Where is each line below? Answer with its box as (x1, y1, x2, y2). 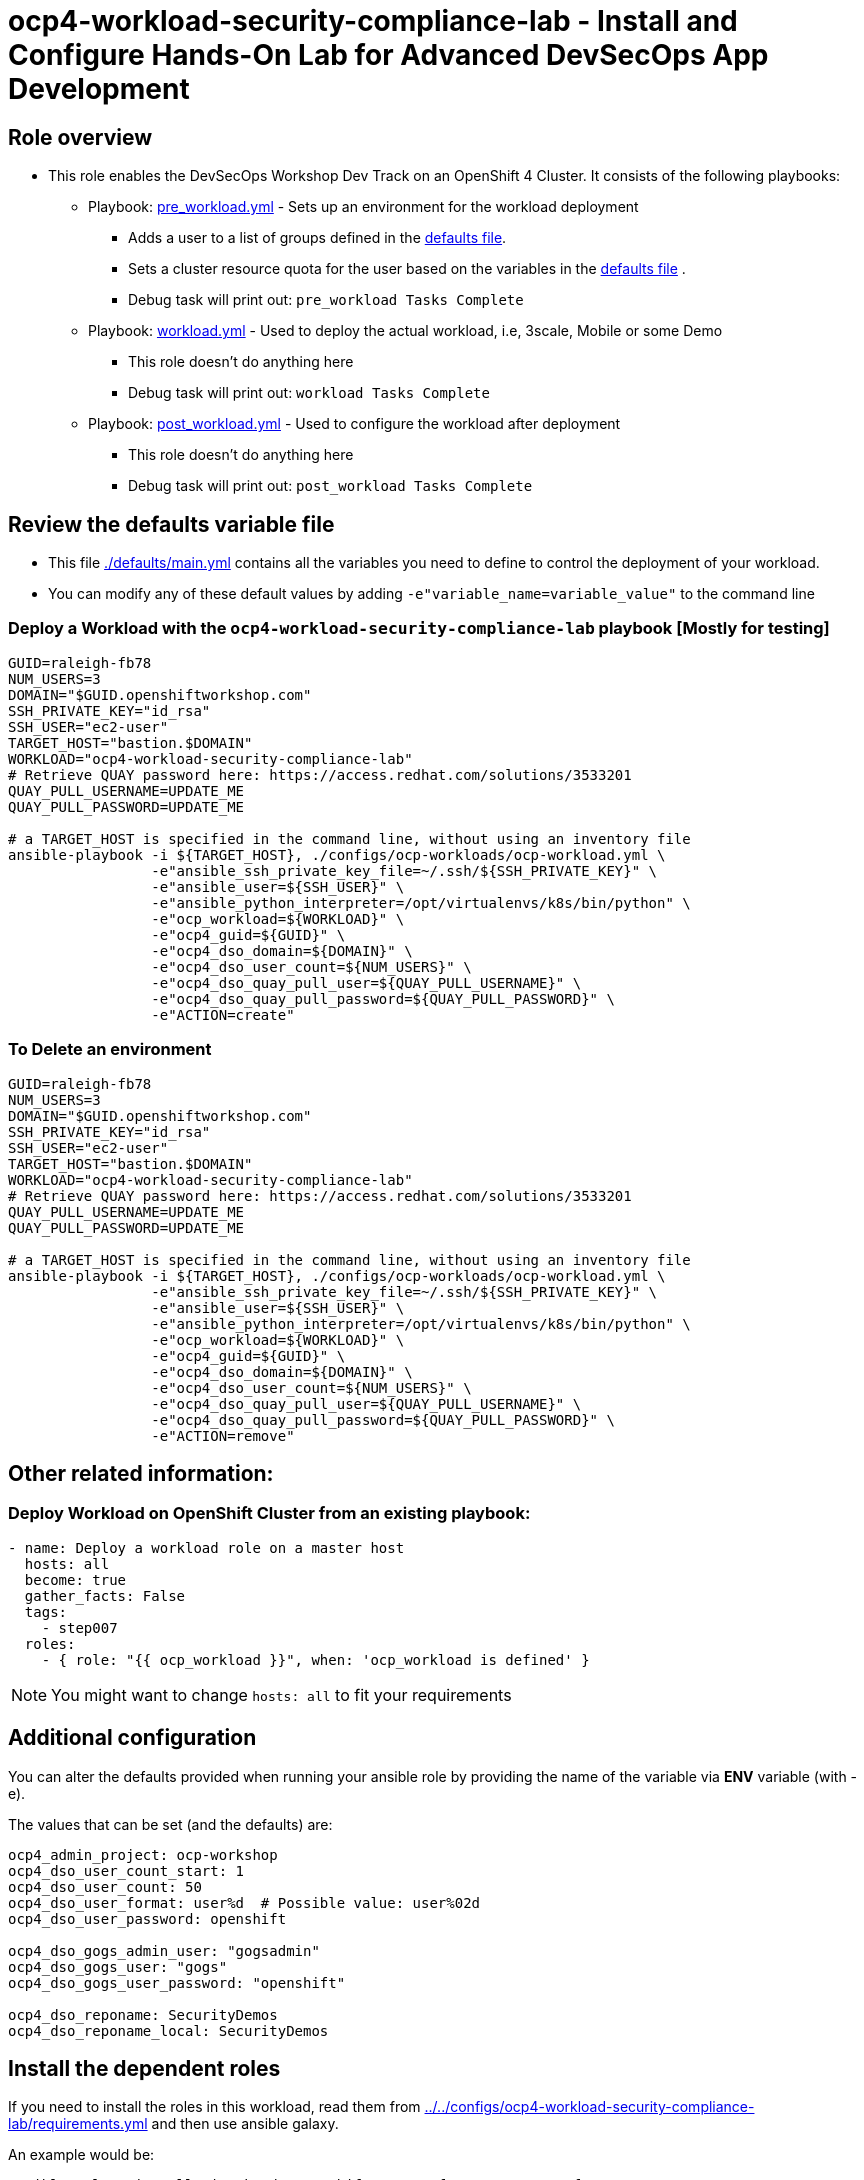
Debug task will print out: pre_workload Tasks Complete (128, 291, 524, 309)
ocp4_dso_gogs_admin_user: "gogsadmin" (8, 1942, 320, 1959)
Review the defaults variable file (8, 511, 335, 537)
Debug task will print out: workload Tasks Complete (128, 384, 490, 402)
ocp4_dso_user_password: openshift (8, 1910, 287, 1927)
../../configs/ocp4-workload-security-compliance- (424, 2098, 755, 2116)
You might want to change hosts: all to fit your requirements (51, 1684, 512, 1705)
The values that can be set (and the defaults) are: (8, 1815, 333, 1833)
